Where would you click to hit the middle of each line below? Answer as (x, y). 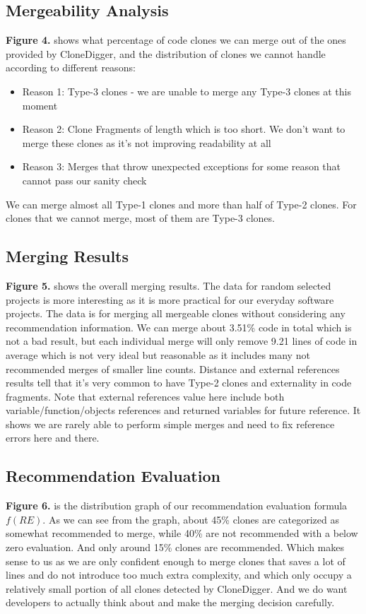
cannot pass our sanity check (84, 180)
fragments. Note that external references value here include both (145, 396)
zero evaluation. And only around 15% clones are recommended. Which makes (175, 547)
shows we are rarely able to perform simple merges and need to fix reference (170, 424)
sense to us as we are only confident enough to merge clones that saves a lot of (176, 561)
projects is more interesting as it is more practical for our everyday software (170, 299)
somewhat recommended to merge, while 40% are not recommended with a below (182, 533)
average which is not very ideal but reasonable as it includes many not (158, 354)
